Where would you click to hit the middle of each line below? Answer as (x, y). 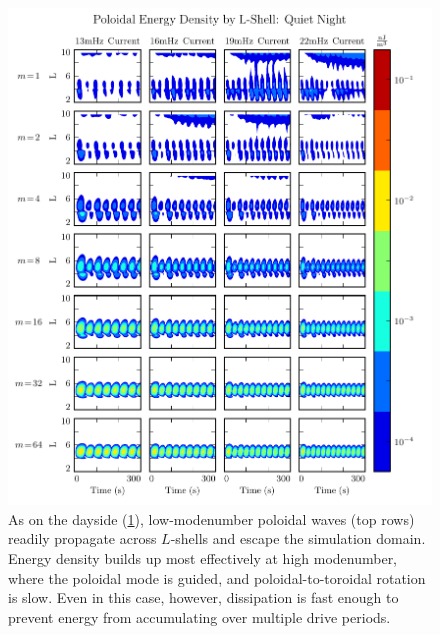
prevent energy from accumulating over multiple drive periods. (199, 616)
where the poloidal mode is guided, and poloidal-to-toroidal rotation (217, 577)
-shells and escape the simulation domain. (298, 538)
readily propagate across (82, 538)
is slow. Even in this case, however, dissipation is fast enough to (203, 597)
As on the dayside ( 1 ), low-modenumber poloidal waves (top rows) (211, 518)
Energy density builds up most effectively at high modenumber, (203, 557)
